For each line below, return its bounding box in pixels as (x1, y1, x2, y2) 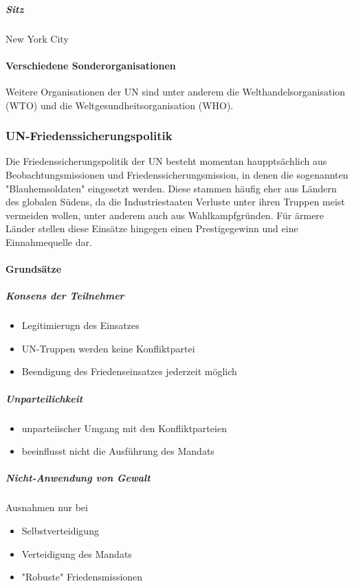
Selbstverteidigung (21, 523, 99, 537)
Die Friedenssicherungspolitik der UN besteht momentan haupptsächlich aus (5, 154, 327, 168)
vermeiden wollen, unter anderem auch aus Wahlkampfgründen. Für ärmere (5, 207, 324, 222)
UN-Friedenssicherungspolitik (5, 127, 173, 144)
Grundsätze (5, 262, 62, 276)
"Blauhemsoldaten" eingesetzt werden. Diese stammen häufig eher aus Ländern (5, 181, 337, 195)
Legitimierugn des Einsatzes (21, 318, 140, 333)
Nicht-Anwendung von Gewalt (5, 471, 151, 485)
